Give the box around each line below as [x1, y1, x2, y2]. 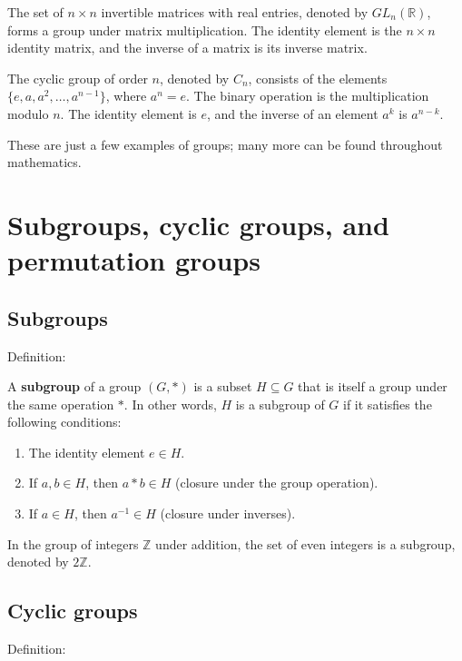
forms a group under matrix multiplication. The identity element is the [7, 20, 402, 39]
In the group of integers [7, 534, 139, 553]
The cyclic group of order [7, 68, 148, 87]
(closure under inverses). [160, 504, 296, 523]
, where [105, 86, 147, 105]
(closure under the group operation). [175, 473, 378, 492]
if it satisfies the [343, 394, 432, 413]
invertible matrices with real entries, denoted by [101, 3, 369, 21]
